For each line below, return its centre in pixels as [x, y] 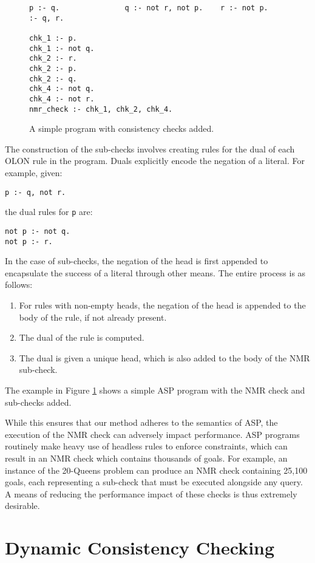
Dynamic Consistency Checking [140, 548]
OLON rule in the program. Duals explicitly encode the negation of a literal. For [155, 161]
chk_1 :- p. [53, 38]
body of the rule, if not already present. [93, 317]
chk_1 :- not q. [62, 48]
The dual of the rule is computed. [82, 337]
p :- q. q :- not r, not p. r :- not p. [149, 8]
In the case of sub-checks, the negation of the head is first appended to [137, 261]
